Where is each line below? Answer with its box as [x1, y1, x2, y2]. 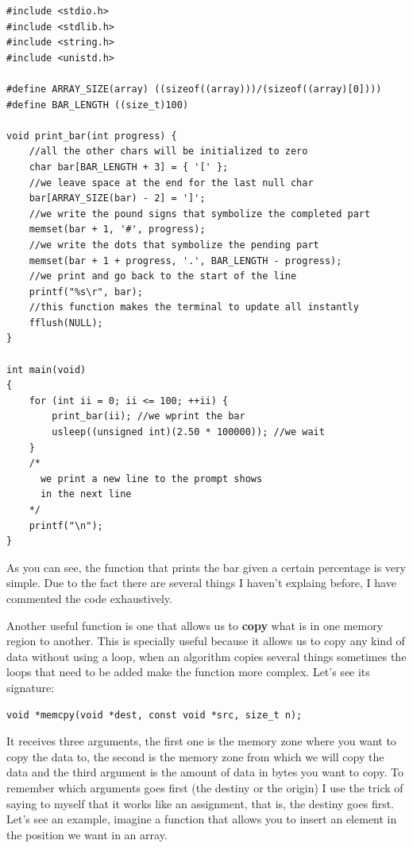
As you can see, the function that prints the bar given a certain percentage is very [6, 558, 406, 575]
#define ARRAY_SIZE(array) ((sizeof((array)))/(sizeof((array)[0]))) [6, 83, 382, 95]
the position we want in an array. [6, 826, 168, 842]
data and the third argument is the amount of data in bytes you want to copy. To [6, 764, 403, 780]
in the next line [40, 488, 132, 500]
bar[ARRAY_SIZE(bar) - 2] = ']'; [29, 193, 206, 204]
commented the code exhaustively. [6, 589, 172, 606]
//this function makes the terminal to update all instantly [29, 301, 359, 313]
